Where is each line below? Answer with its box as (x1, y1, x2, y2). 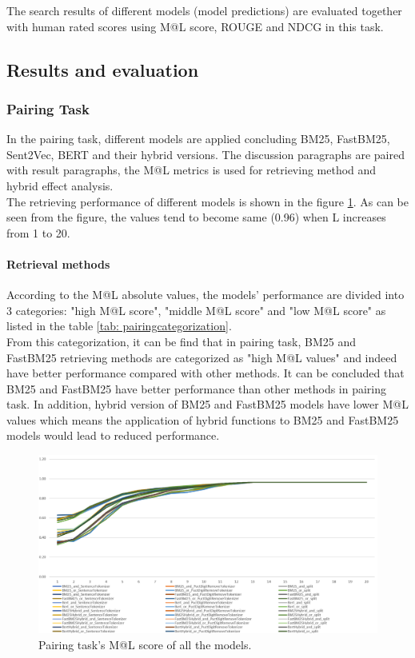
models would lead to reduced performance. (6, 427, 220, 444)
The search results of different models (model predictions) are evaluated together (6, 2, 402, 18)
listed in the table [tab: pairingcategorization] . (6, 317, 232, 334)
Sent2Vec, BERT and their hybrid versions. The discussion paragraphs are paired (6, 146, 405, 162)
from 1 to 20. (6, 224, 70, 241)
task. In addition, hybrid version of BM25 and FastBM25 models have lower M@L (6, 396, 409, 413)
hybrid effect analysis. (6, 177, 114, 193)
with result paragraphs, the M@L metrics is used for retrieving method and (6, 162, 377, 178)
